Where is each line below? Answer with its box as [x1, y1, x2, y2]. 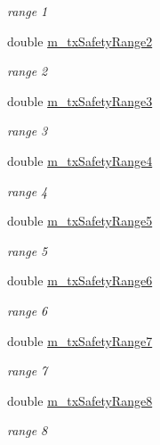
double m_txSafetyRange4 [7, 151, 153, 169]
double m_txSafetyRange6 [7, 271, 153, 290]
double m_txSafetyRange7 [7, 331, 153, 350]
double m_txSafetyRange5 [7, 211, 153, 230]
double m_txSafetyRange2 [7, 31, 153, 50]
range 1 [7, 2, 48, 20]
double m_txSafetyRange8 [7, 391, 153, 409]
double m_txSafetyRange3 [7, 91, 153, 110]
